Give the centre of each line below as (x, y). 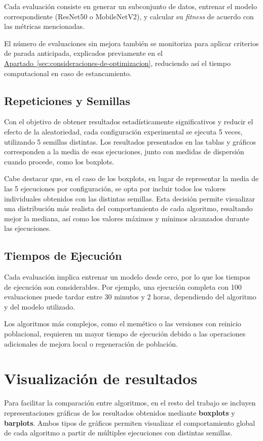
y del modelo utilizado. (40, 306)
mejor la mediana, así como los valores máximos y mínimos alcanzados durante (127, 218)
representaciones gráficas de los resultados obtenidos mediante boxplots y (120, 412)
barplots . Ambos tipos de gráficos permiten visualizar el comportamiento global (130, 422)
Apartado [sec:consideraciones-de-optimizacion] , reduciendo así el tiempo (117, 63)
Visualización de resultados (101, 378)
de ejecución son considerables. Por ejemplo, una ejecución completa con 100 (123, 286)
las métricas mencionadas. (44, 26)
